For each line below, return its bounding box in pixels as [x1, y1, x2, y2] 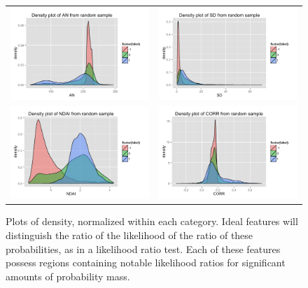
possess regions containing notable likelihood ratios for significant [6, 255, 286, 270]
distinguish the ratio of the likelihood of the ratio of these [6, 228, 253, 242]
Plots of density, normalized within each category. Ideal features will [6, 214, 298, 229]
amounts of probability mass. [6, 268, 130, 283]
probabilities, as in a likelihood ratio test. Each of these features [6, 241, 281, 256]
